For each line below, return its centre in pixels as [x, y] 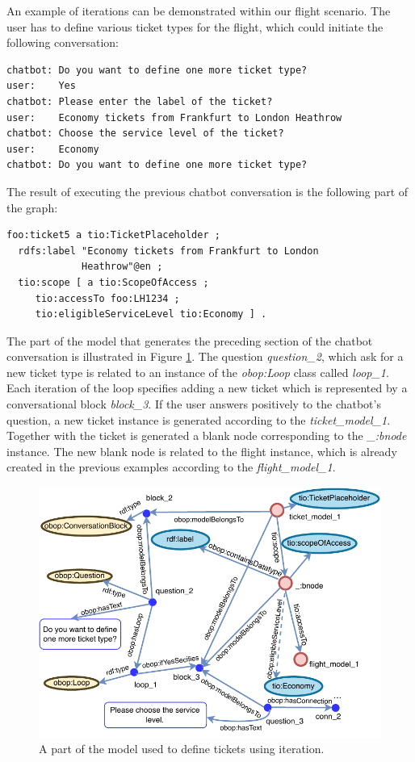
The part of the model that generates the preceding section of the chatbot [190, 340]
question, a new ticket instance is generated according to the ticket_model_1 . [199, 419]
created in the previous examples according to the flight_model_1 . [171, 467]
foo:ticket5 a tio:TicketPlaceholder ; [113, 235]
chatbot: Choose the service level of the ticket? [145, 134]
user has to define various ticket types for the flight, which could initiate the [195, 26]
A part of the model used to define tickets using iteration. [182, 749]
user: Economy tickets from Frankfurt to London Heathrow [174, 117]
